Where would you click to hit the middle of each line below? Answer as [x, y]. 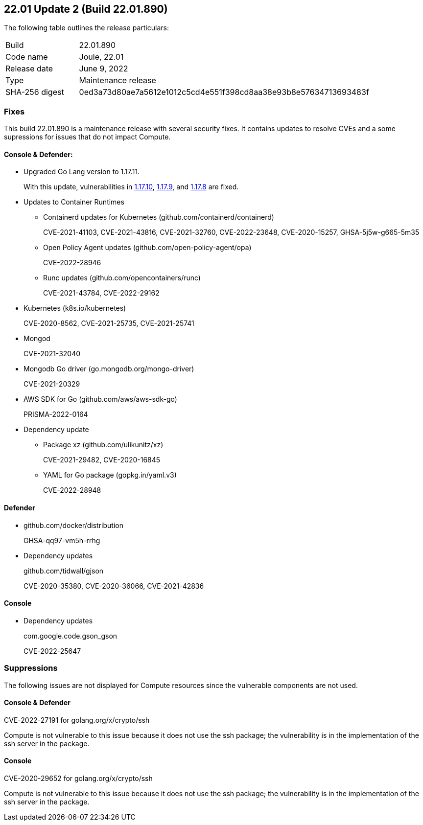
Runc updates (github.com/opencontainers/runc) [122, 278]
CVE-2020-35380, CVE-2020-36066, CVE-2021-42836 [114, 586]
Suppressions [31, 668]
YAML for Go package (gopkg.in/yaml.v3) [110, 475]
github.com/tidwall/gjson [64, 571]
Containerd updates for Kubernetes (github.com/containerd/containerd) [159, 217]
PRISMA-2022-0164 [56, 414]
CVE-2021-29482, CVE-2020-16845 [102, 460]
